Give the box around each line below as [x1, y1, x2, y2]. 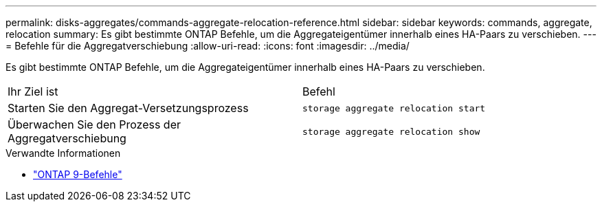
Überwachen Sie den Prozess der [8, 118, 181, 131]
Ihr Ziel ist [8, 85, 58, 98]
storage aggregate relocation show [302, 126, 480, 137]
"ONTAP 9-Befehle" [33, 168, 122, 180]
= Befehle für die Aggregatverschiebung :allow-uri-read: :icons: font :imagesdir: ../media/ [5, 40, 410, 52]
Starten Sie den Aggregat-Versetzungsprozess [8, 101, 249, 115]
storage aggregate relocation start [302, 102, 486, 113]
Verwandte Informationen [5, 147, 121, 159]
